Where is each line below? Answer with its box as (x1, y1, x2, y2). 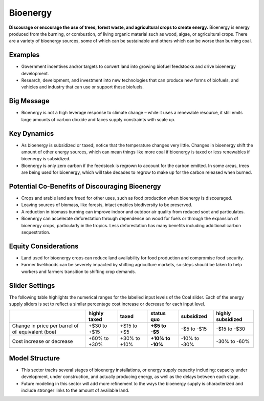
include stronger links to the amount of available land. (21, 387, 130, 393)
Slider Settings (9, 281, 55, 290)
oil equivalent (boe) (12, 329, 57, 336)
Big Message (9, 97, 50, 105)
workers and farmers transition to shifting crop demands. (21, 269, 136, 274)
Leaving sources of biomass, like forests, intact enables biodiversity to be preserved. (21, 202, 193, 208)
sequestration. (21, 230, 51, 235)
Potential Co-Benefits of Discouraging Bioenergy (9, 182, 161, 190)
